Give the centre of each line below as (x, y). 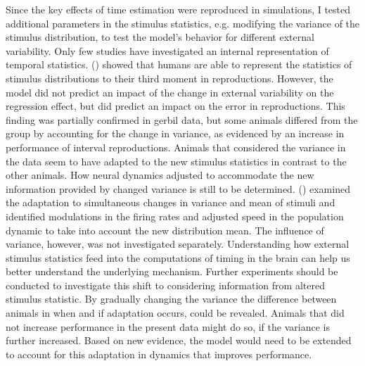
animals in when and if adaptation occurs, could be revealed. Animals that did (175, 313)
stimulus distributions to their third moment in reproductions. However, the (169, 78)
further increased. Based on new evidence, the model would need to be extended (179, 340)
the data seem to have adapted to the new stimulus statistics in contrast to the (176, 161)
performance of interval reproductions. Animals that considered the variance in (176, 147)
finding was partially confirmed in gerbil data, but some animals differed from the (182, 119)
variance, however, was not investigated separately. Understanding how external (178, 244)
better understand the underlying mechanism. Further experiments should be (172, 271)
